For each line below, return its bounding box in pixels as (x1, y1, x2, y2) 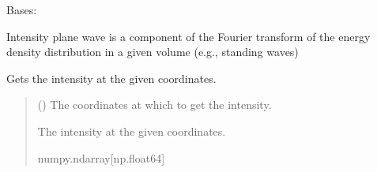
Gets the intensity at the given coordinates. (6, 69, 217, 86)
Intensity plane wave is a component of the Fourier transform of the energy (6, 28, 371, 44)
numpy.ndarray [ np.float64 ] (37, 149, 165, 166)
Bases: (6, 2, 37, 17)
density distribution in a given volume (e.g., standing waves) (6, 43, 299, 60)
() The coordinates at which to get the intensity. (37, 96, 272, 113)
